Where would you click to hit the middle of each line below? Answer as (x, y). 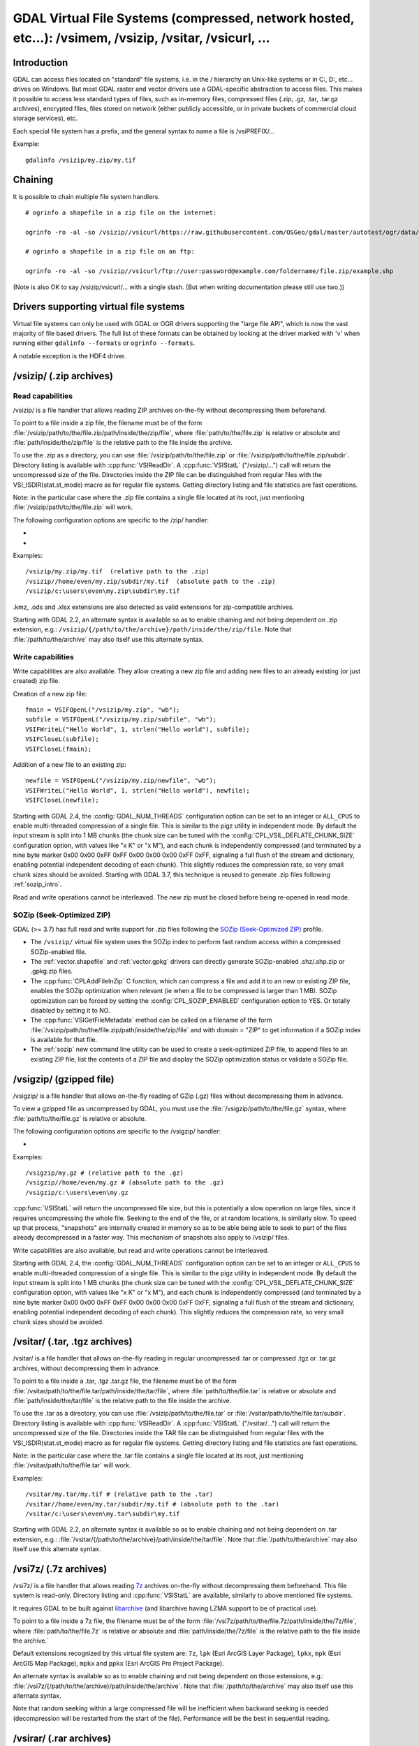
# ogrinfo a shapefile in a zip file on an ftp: (110, 252)
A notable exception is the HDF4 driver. (69, 355)
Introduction (41, 63)
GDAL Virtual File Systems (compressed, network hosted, (184, 18)
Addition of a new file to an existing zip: (70, 764)
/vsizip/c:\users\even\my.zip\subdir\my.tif (103, 591)
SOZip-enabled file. (58, 952)
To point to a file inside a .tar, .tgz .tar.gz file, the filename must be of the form (125, 1381)
